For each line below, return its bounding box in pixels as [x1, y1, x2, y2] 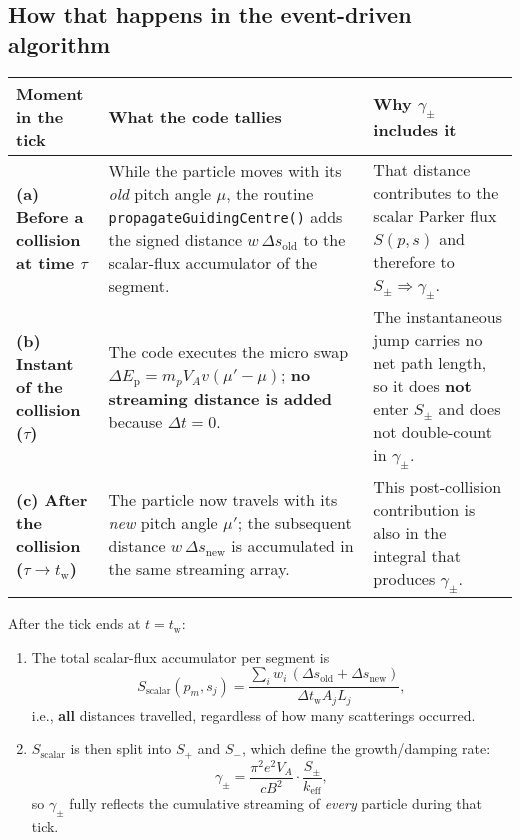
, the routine [226, 182, 314, 206]
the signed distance [108, 228, 243, 252]
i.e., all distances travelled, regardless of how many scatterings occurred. [31, 704, 476, 725]
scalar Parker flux [373, 203, 497, 227]
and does [438, 396, 501, 420]
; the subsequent [237, 511, 352, 535]
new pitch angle [108, 511, 218, 535]
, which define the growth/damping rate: [241, 738, 491, 759]
